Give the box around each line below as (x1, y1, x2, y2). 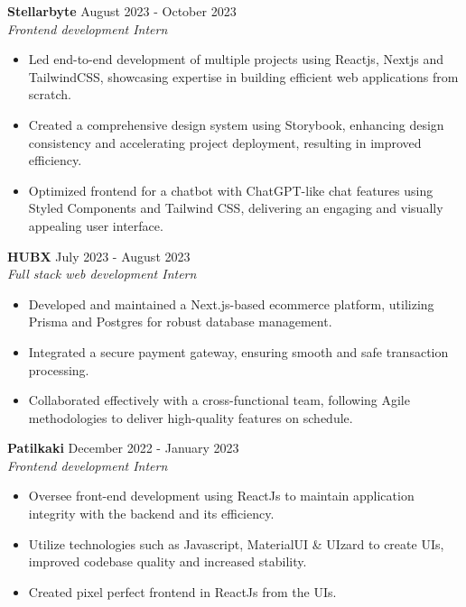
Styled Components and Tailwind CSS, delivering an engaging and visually (28, 198, 443, 217)
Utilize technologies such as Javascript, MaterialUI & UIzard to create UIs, (28, 534, 444, 553)
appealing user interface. (28, 216, 163, 235)
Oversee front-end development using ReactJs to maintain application (28, 486, 415, 505)
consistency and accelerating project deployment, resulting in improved (28, 133, 422, 152)
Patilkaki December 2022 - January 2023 (7, 438, 239, 457)
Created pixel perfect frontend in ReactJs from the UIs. (28, 582, 337, 601)
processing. (28, 360, 89, 379)
